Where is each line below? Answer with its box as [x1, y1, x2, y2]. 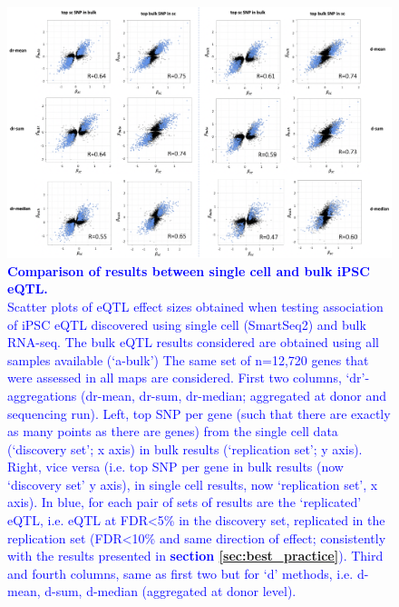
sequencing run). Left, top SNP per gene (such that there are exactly [7, 403, 391, 423]
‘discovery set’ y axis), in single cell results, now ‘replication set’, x [7, 474, 378, 493]
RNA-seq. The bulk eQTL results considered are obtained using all [7, 333, 379, 352]
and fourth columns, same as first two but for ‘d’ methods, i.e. [7, 563, 354, 582]
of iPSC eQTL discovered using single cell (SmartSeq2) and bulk [7, 314, 366, 333]
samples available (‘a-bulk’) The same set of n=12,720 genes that [7, 350, 369, 369]
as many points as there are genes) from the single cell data [7, 422, 338, 441]
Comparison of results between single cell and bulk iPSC [7, 261, 370, 280]
